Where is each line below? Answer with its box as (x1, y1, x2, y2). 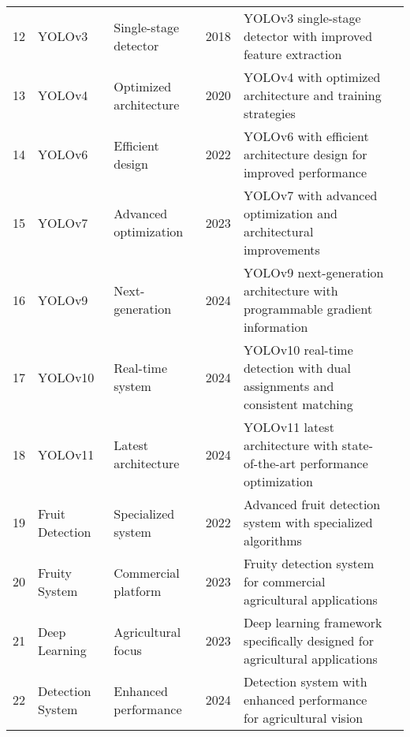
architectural (243, 222, 314, 240)
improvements (243, 240, 320, 259)
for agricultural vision (243, 709, 363, 727)
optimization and (243, 204, 338, 222)
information (243, 318, 308, 336)
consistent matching (243, 395, 353, 413)
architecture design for (243, 145, 367, 163)
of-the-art (243, 454, 296, 472)
